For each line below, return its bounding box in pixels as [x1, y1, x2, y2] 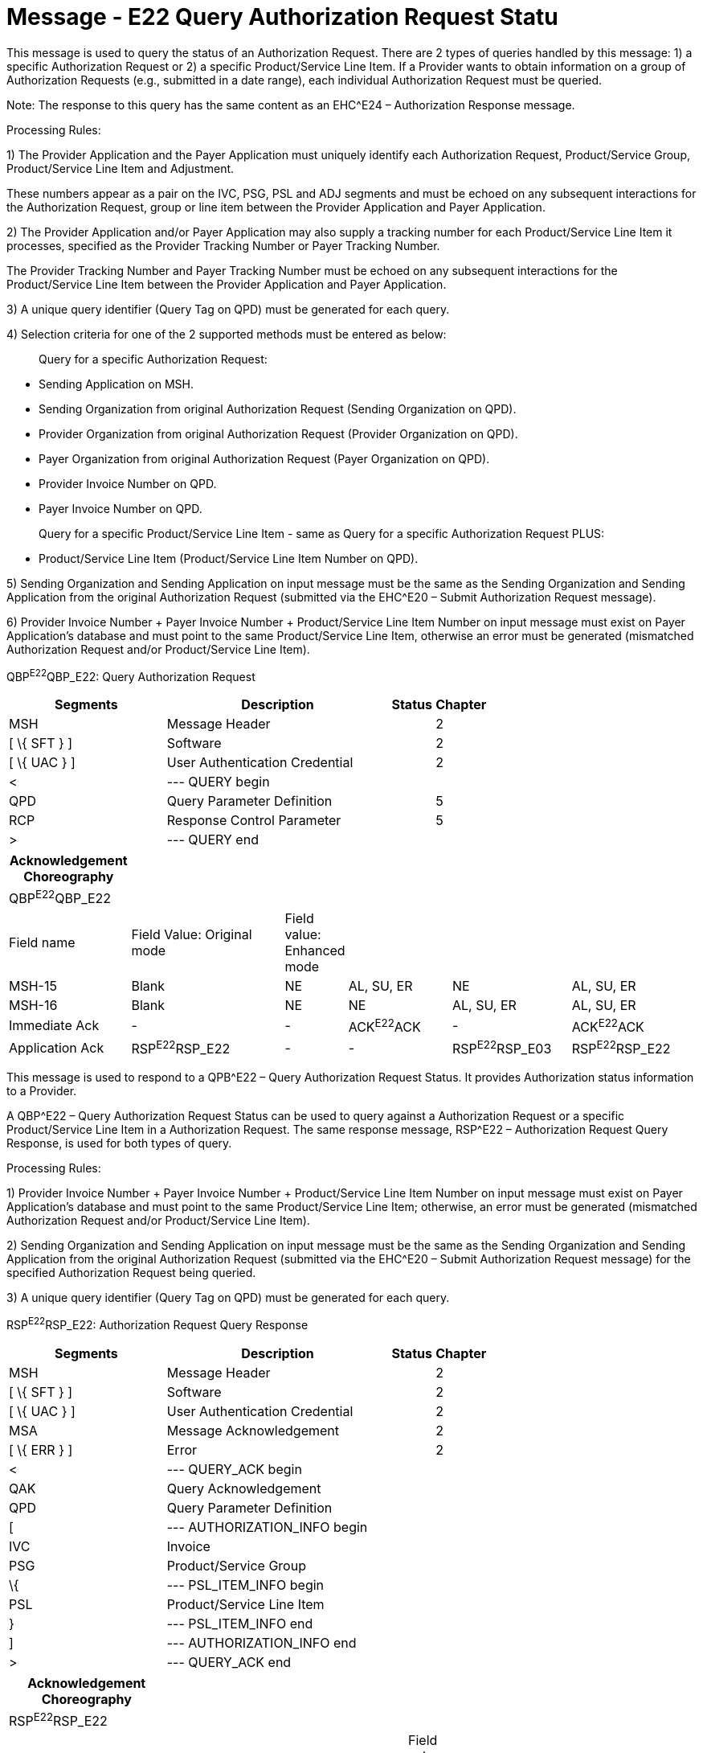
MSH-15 [9, 977, 57, 994]
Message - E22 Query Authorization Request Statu [6, 3, 558, 31]
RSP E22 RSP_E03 [452, 1038, 552, 1057]
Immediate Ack [9, 1017, 100, 1034]
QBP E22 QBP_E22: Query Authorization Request [6, 667, 255, 684]
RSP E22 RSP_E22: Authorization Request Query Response [6, 1316, 309, 1332]
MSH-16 [9, 996, 58, 1013]
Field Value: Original [131, 926, 252, 942]
